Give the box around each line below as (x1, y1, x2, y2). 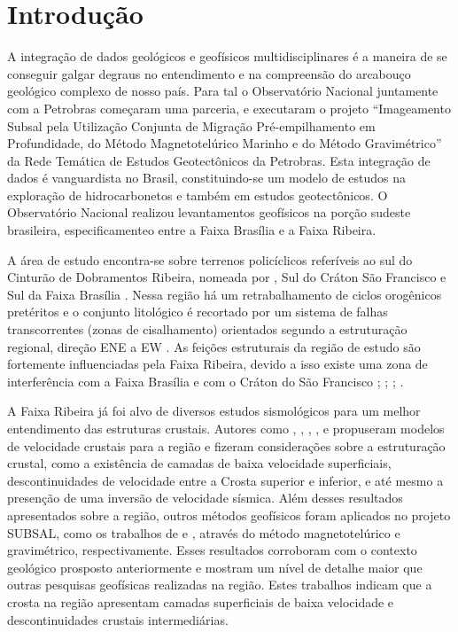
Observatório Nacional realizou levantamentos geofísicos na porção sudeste (7, 203, 411, 222)
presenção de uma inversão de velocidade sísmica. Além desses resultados (7, 488, 403, 507)
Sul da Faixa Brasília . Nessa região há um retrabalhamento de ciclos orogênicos (7, 285, 442, 303)
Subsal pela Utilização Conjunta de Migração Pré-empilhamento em (7, 116, 376, 135)
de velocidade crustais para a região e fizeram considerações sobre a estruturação (7, 436, 446, 455)
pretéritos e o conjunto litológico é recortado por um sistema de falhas (7, 302, 388, 321)
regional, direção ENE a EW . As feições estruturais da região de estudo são (7, 337, 421, 355)
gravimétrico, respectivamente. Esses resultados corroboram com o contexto (7, 541, 417, 559)
